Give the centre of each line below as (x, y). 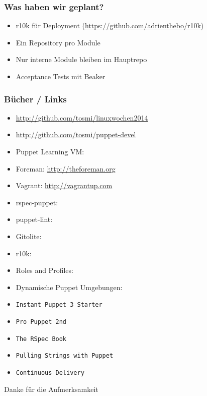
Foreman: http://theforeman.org (66, 168)
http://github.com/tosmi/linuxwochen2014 (82, 117)
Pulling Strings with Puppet (65, 356)
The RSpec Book (41, 339)
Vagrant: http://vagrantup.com (64, 185)
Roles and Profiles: (44, 270)
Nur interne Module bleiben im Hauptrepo (81, 59)
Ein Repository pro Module (58, 42)
